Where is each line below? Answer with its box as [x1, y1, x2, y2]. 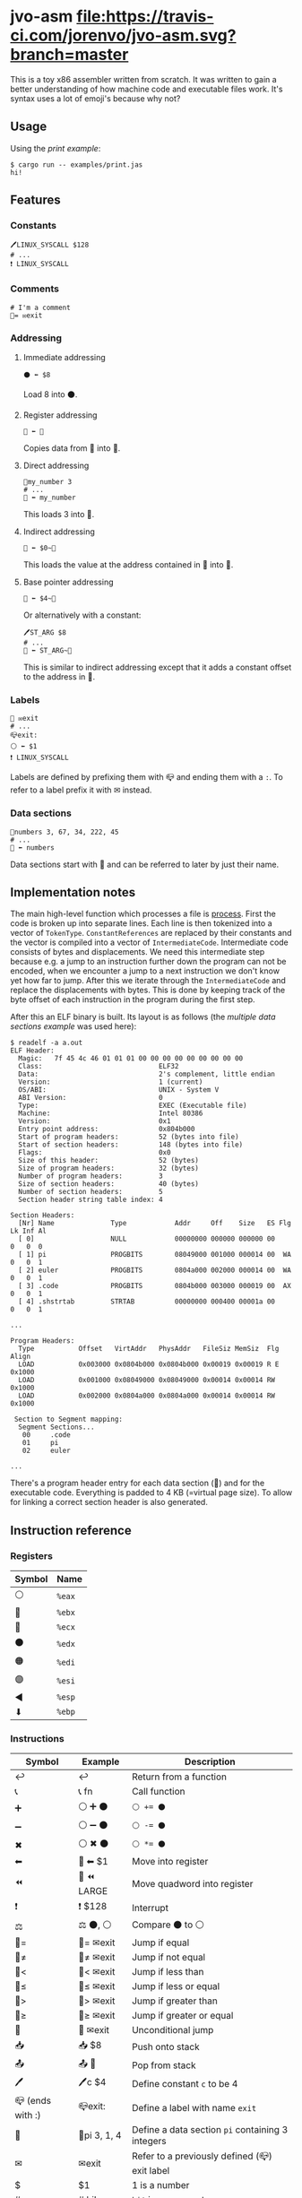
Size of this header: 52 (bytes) [18, 1156, 200, 1165]
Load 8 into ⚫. [22, 389, 78, 400]
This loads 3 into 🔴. [22, 509, 95, 520]
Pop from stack [132, 2059, 196, 2072]
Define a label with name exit [132, 2101, 257, 2114]
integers [132, 2135, 167, 2148]
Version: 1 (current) [18, 1077, 203, 1086]
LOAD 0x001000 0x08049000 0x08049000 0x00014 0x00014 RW [18, 1376, 276, 1385]
